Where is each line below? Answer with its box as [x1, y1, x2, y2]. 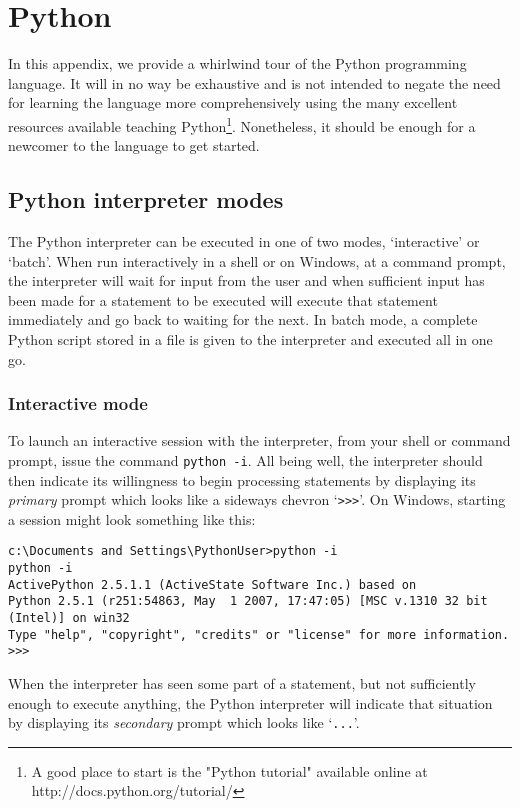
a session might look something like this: [8, 508, 256, 529]
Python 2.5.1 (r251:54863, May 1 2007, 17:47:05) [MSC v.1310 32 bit [8, 594, 488, 609]
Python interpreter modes [8, 184, 284, 215]
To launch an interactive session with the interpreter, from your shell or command [8, 430, 511, 451]
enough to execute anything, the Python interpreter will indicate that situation [8, 692, 493, 713]
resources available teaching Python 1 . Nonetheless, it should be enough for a [8, 112, 476, 136]
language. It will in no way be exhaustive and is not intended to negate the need [8, 72, 501, 93]
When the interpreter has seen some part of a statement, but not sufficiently [8, 673, 476, 694]
